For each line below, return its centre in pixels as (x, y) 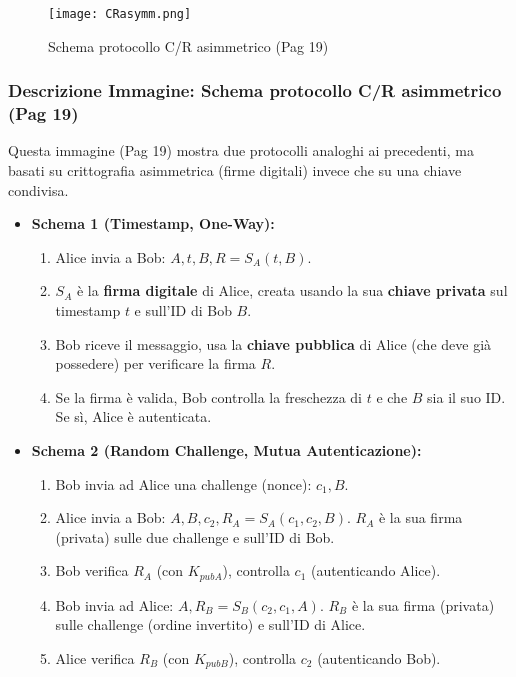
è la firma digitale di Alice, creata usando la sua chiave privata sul (292, 290)
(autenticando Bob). (379, 657)
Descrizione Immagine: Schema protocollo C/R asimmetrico (255, 90)
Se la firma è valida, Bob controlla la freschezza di (209, 396)
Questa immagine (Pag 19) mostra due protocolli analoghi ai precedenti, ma (241, 150)
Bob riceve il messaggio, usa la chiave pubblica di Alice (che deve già (273, 343)
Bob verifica (92, 570)
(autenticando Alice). (375, 570)
